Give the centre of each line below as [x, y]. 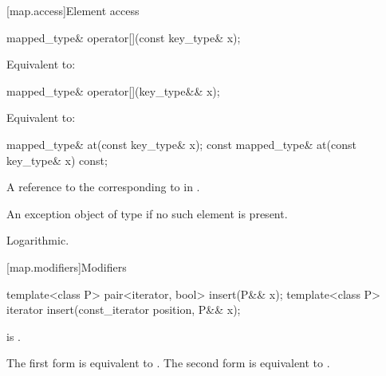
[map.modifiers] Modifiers [67, 266]
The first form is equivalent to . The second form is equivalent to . [168, 363]
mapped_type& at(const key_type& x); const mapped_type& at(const [181, 144]
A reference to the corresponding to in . [103, 187]
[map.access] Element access [73, 10]
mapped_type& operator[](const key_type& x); [124, 37]
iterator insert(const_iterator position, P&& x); [124, 309]
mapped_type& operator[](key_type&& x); [113, 90]
